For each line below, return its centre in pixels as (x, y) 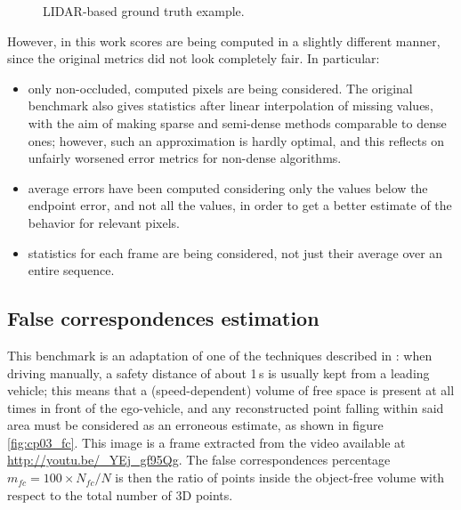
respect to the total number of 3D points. (120, 494)
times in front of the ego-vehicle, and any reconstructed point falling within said (226, 407)
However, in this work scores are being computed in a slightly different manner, (224, 40)
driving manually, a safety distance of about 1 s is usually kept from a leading (218, 372)
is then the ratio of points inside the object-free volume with (280, 478)
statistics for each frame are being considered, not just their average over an (235, 252)
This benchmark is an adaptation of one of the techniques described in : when (220, 355)
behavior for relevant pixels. (104, 222)
